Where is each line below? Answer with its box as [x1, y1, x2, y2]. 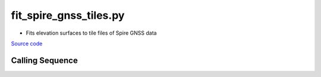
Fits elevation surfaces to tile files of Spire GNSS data [26, 29, 157, 36]
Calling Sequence [11, 55, 78, 65]
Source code [11, 40, 43, 47]
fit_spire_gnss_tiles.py [11, 9, 125, 22]
